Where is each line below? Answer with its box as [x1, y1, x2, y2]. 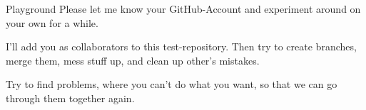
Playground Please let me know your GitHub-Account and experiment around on [6, 1, 361, 16]
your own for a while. [6, 15, 98, 30]
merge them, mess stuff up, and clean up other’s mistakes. [6, 53, 260, 67]
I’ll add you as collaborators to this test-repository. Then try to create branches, [6, 39, 357, 54]
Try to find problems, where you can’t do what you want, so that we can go [6, 77, 337, 92]
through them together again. [6, 90, 135, 105]
